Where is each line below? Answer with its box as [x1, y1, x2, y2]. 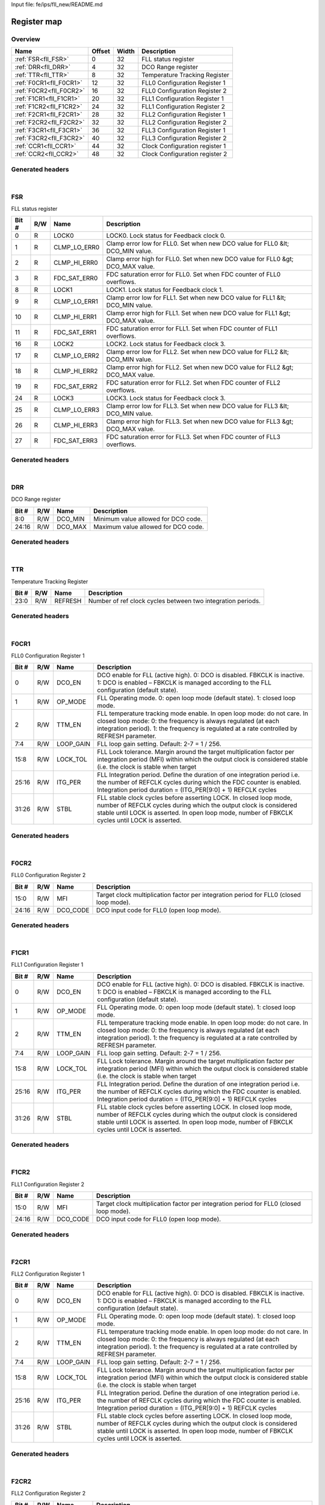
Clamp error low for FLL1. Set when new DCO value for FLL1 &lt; [106, 294, 286, 302]
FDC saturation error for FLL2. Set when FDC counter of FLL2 [106, 379, 281, 387]
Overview [11, 35, 40, 43]
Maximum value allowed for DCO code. [93, 523, 205, 531]
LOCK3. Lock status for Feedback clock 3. [106, 394, 226, 403]
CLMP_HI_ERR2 [53, 367, 98, 376]
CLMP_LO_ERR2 [53, 352, 99, 360]
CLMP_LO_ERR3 [53, 406, 99, 414]
